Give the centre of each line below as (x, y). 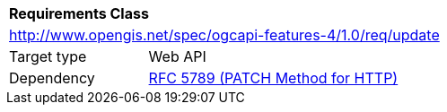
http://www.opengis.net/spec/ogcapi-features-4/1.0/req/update (224, 35)
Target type (48, 56)
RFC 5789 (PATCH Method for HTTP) (273, 78)
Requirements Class (79, 13)
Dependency (52, 78)
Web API (177, 56)
